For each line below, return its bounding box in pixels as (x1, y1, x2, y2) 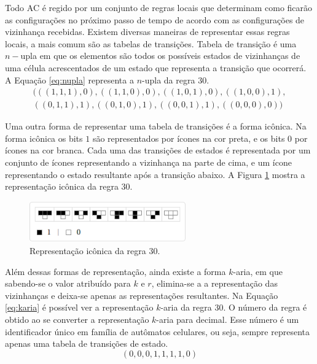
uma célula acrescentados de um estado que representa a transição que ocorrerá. (5, 61, 307, 74)
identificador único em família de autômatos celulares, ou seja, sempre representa (5, 325, 310, 338)
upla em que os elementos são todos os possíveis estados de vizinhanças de (20, 49, 300, 62)
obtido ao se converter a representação (5, 312, 149, 325)
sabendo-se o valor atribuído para (5, 277, 131, 290)
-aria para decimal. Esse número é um (156, 312, 299, 325)
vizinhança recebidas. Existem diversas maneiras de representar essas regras (5, 25, 290, 38)
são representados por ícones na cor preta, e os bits (92, 131, 285, 144)
